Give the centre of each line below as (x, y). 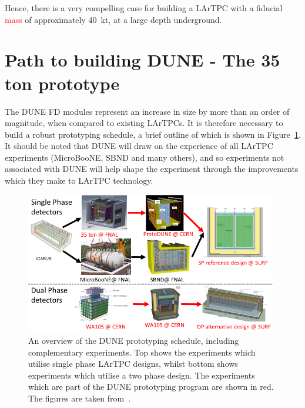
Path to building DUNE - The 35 (143, 60)
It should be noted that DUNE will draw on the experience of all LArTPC (139, 146)
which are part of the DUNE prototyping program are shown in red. (151, 387)
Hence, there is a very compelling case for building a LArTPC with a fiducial (144, 8)
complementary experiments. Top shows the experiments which (142, 352)
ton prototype (62, 83)
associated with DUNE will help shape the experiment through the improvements (152, 169)
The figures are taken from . (80, 398)
